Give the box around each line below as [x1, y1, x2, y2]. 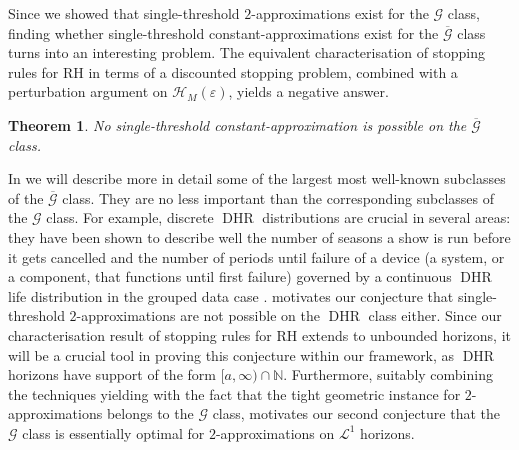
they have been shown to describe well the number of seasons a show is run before [8, 226, 511, 247]
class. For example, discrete [46, 207, 214, 228]
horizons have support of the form [8, 364, 216, 385]
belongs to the [106, 403, 194, 424]
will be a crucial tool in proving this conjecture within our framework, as [8, 344, 455, 365]
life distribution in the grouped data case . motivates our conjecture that [8, 285, 454, 306]
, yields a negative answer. [228, 81, 389, 102]
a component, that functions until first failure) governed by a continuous [8, 266, 452, 287]
